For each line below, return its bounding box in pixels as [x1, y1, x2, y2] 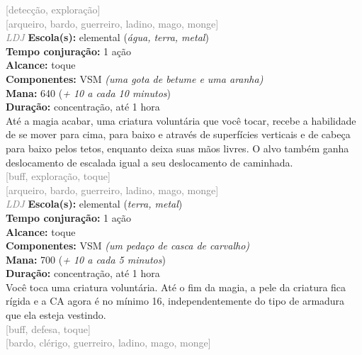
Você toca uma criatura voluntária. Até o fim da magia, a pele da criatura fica [6, 279, 346, 294]
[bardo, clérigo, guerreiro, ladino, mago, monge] [6, 335, 211, 350]
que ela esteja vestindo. [6, 308, 106, 322]
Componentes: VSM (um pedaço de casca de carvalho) [6, 238, 250, 253]
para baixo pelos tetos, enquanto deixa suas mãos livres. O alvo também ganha [6, 140, 349, 155]
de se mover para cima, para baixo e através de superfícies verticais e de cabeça [6, 127, 351, 142]
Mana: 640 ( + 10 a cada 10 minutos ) [6, 85, 171, 100]
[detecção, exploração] [6, 2, 101, 16]
